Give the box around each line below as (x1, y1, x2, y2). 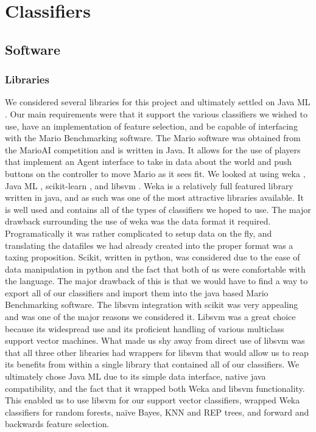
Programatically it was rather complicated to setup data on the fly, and (5, 226, 272, 239)
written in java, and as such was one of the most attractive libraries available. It (5, 191, 304, 204)
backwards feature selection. (5, 417, 110, 430)
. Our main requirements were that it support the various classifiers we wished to (5, 107, 307, 120)
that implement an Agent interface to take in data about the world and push (5, 155, 292, 168)
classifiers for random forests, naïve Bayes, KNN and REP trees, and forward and (5, 405, 309, 418)
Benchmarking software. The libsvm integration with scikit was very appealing (5, 298, 298, 311)
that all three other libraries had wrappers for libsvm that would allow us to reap (5, 346, 309, 358)
